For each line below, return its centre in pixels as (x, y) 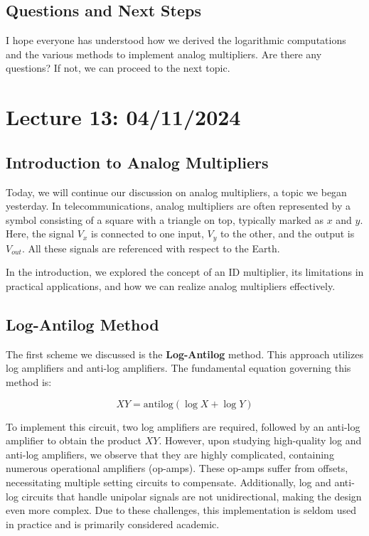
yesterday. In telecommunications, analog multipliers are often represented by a (178, 206)
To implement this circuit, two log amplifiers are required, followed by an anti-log (183, 426)
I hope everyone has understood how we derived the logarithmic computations (176, 40)
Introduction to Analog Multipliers (137, 162)
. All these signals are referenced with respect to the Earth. (151, 248)
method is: (29, 381)
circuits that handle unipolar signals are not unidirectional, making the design (192, 496)
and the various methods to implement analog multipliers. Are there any (164, 54)
